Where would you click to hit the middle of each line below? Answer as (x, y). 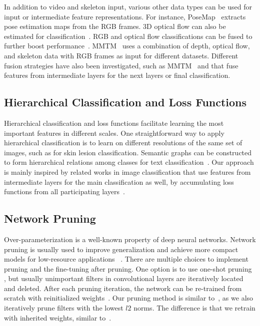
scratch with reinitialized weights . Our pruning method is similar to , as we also (129, 298)
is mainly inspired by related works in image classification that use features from (127, 171)
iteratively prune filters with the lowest (64, 308)
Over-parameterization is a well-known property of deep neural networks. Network (130, 239)
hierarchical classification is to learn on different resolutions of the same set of (123, 143)
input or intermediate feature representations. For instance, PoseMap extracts (125, 16)
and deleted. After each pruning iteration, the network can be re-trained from (123, 288)
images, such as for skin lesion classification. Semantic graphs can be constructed (128, 152)
